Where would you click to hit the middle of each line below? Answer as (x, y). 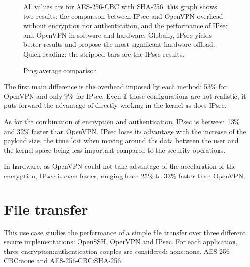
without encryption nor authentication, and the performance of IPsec (126, 25)
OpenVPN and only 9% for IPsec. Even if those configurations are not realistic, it (125, 96)
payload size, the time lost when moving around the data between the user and (121, 141)
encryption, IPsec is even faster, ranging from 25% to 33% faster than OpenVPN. (125, 175)
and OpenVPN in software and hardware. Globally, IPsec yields (117, 35)
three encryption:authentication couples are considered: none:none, (103, 251)
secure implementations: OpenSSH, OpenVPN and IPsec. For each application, (121, 242)
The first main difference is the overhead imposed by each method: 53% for (116, 86)
